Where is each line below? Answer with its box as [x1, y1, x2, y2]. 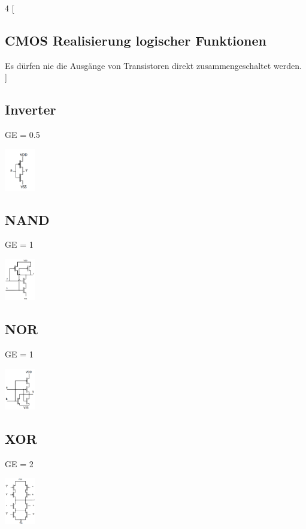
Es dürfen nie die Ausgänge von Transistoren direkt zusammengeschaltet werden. [5, 59, 302, 71]
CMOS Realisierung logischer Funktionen [5, 31, 266, 49]
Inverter [5, 100, 56, 119]
